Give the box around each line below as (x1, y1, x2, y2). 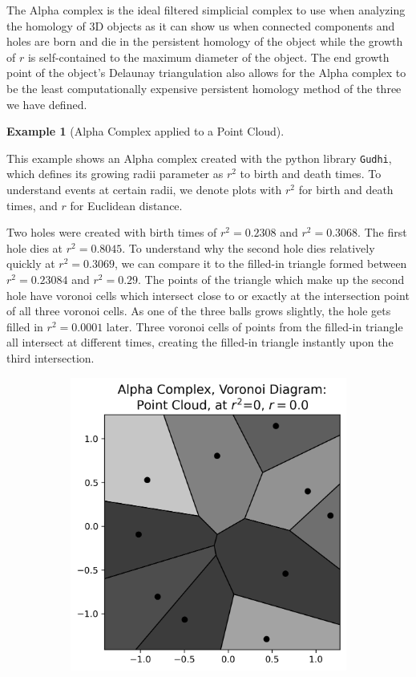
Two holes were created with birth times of (6, 224, 217, 241)
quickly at (6, 255, 55, 272)
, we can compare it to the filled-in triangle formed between (114, 255, 407, 272)
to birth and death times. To (240, 165, 382, 182)
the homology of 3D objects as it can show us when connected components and (6, 17, 395, 34)
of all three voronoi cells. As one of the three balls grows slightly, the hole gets (6, 302, 391, 319)
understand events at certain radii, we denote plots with (6, 181, 282, 197)
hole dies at (6, 239, 63, 256)
